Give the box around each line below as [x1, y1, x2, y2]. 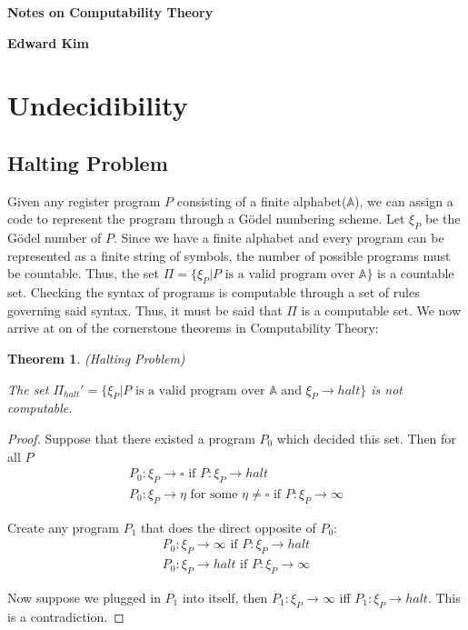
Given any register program [7, 191, 161, 210]
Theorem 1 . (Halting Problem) [7, 348, 185, 367]
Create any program [7, 517, 120, 536]
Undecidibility [7, 86, 188, 124]
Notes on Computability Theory [7, 3, 214, 21]
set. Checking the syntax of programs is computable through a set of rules [7, 283, 420, 302]
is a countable [377, 264, 454, 283]
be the [424, 209, 461, 228]
